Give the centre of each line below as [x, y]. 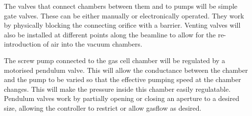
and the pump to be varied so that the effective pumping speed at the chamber [123, 79]
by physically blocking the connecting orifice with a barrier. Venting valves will [122, 25]
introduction [23, 44]
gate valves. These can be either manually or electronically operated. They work [124, 15]
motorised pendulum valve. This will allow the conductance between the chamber [126, 70]
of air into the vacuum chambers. [93, 44]
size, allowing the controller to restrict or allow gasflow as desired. [103, 108]
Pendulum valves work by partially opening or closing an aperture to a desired [122, 98]
